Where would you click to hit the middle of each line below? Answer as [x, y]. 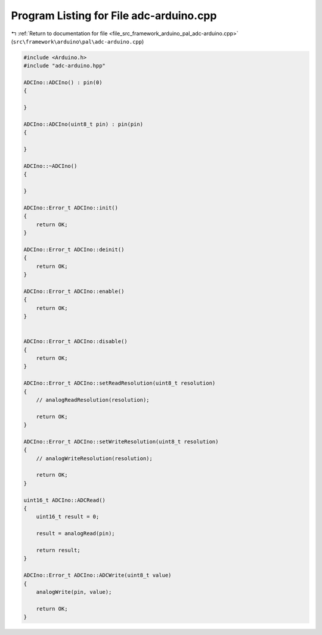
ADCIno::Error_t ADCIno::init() [71, 208]
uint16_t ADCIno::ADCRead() [64, 500]
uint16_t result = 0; [68, 517]
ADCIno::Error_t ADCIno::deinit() [74, 249]
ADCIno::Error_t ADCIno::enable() [74, 291]
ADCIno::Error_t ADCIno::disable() [75, 341]
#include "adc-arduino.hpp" [64, 66]
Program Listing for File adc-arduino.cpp [114, 16]
